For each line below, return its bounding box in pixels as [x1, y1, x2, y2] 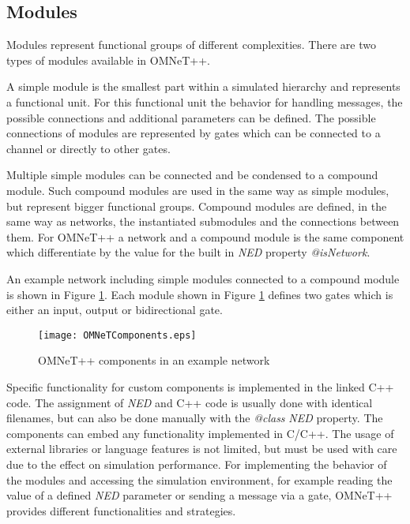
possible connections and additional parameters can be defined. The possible [6, 109, 376, 125]
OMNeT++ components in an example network [38, 352, 270, 369]
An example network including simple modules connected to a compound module [6, 270, 400, 286]
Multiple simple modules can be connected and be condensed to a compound [6, 167, 378, 183]
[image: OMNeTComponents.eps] [38, 329, 197, 341]
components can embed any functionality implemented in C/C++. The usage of [6, 425, 394, 441]
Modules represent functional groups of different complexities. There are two [6, 36, 376, 53]
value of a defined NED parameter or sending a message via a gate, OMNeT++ [6, 487, 393, 503]
